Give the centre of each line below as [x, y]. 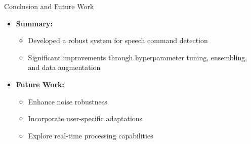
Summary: [34, 23]
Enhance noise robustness [68, 101]
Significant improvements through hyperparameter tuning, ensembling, [138, 57]
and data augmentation [64, 67]
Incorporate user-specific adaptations [85, 118]
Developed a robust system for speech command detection [118, 40]
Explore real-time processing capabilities [91, 135]
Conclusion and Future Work [49, 6]
